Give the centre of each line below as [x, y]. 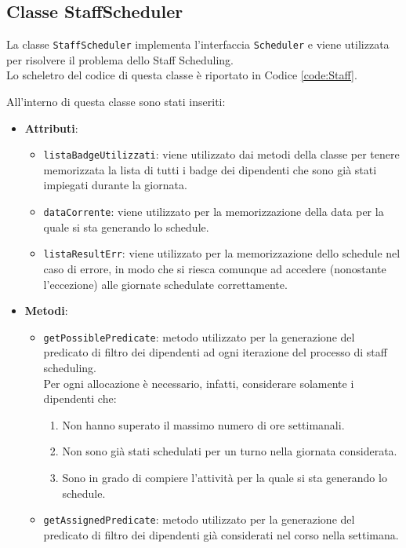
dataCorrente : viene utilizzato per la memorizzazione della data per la [214, 212]
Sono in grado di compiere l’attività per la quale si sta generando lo [225, 477]
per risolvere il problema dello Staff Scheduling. [120, 59]
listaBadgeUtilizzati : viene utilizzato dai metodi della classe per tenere [221, 154]
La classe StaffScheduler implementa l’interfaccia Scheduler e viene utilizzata [198, 44]
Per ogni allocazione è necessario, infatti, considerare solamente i [199, 383]
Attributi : [51, 128]
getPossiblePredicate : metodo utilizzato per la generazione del [199, 336]
